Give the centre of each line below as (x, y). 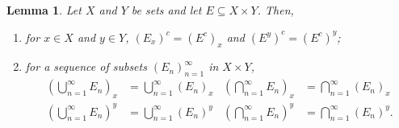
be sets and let (166, 10)
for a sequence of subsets (86, 66)
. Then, (275, 10)
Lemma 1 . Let (44, 10)
